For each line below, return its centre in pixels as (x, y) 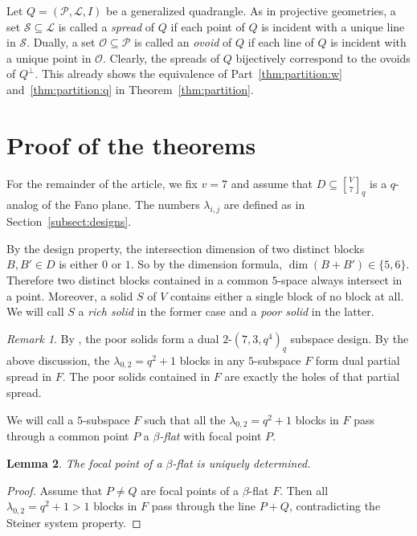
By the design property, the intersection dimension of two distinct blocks (186, 248)
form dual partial (358, 360)
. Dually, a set (61, 42)
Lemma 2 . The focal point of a (84, 463)
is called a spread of (106, 26)
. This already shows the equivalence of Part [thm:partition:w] (188, 74)
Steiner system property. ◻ (74, 522)
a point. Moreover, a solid (70, 295)
